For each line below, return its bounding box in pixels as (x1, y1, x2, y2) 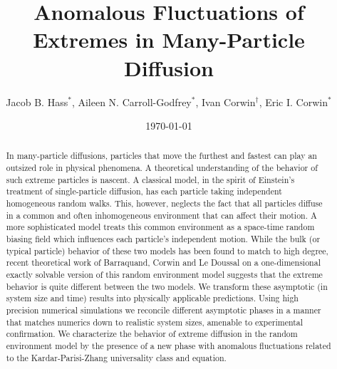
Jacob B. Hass (6, 94, 68, 109)
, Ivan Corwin (195, 94, 256, 109)
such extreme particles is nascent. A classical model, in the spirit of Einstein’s (6, 173, 295, 185)
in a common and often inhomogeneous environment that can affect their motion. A (6, 209, 317, 221)
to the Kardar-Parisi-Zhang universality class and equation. (6, 351, 227, 363)
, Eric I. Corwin (259, 94, 328, 109)
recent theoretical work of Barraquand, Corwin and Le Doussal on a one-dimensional (6, 256, 321, 269)
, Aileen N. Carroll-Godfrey (71, 94, 192, 109)
